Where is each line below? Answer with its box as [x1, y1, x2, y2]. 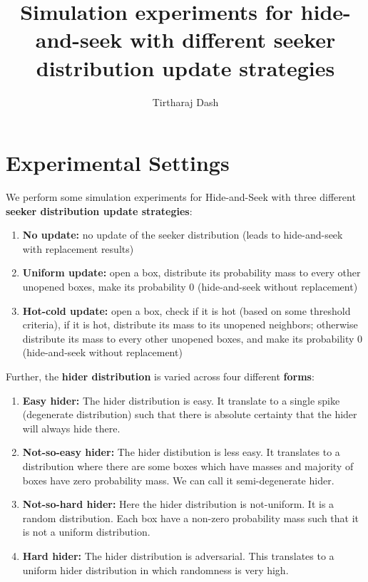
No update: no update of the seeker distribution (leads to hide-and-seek [22, 227, 343, 242]
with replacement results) [22, 241, 134, 256]
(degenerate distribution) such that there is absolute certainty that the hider [22, 407, 357, 422]
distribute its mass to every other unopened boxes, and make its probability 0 [22, 331, 363, 345]
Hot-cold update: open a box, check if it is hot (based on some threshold [22, 303, 351, 318]
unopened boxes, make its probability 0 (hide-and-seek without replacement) [22, 279, 358, 293]
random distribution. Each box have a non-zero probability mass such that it [22, 510, 359, 525]
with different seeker [129, 25, 336, 54]
